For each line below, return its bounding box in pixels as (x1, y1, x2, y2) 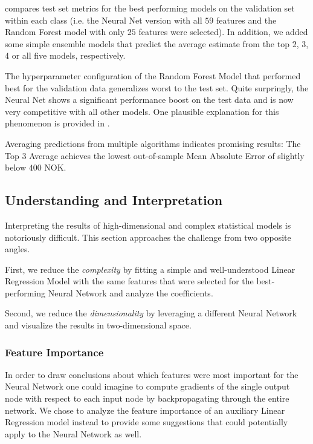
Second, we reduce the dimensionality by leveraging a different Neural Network (5, 307, 297, 319)
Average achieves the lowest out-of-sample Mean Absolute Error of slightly (29, 149, 305, 162)
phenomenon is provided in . (5, 117, 110, 129)
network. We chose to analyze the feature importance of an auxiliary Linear (5, 403, 285, 416)
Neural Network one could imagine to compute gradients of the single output (5, 380, 290, 393)
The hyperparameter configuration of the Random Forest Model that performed (5, 69, 301, 82)
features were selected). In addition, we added (138, 25, 308, 38)
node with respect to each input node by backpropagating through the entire (5, 392, 289, 405)
